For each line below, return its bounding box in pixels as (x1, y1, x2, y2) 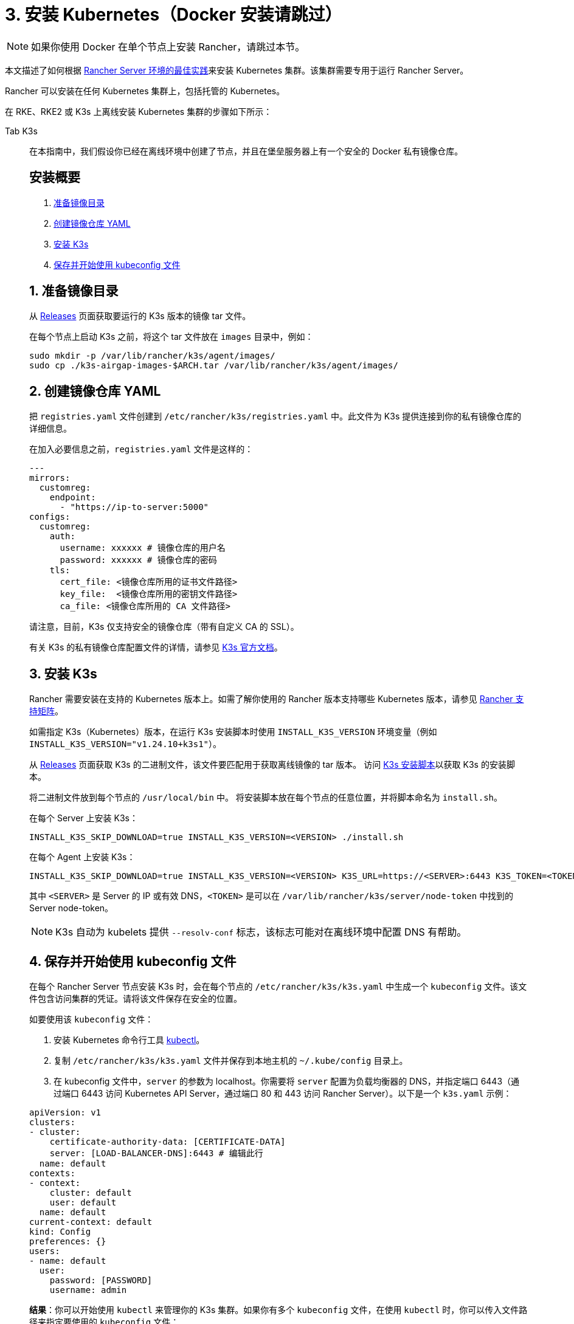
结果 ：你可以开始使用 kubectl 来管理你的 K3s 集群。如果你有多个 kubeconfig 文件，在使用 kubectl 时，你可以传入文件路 (29, 1304, 528, 1315)
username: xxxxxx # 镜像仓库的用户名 (60, 543, 226, 553)
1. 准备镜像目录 (29, 283, 119, 299)
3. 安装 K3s (29, 666, 97, 681)
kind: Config (29, 1226, 91, 1236)
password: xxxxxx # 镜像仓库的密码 (60, 555, 217, 565)
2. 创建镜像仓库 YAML (29, 383, 161, 399)
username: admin (49, 1284, 127, 1295)
